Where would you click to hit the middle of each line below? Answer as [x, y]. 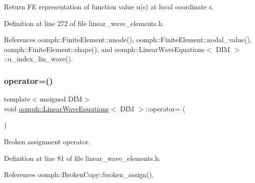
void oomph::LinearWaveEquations [57, 108]
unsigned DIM [61, 99]
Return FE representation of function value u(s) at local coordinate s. [109, 6]
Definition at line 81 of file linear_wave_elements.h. [82, 158]
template [17, 99]
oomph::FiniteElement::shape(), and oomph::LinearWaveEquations [104, 49]
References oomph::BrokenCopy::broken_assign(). [79, 174]
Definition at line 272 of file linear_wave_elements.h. [84, 23]
